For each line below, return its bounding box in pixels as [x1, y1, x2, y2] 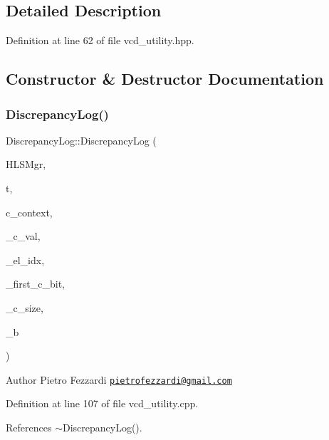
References [6, 419, 52, 434]
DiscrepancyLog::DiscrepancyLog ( [6, 132, 157, 147]
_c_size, [6, 300, 43, 315]
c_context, [6, 204, 53, 219]
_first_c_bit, [6, 276, 65, 291]
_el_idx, [6, 252, 45, 267]
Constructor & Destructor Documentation [6, 68, 324, 90]
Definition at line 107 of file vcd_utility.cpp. [6, 396, 199, 411]
